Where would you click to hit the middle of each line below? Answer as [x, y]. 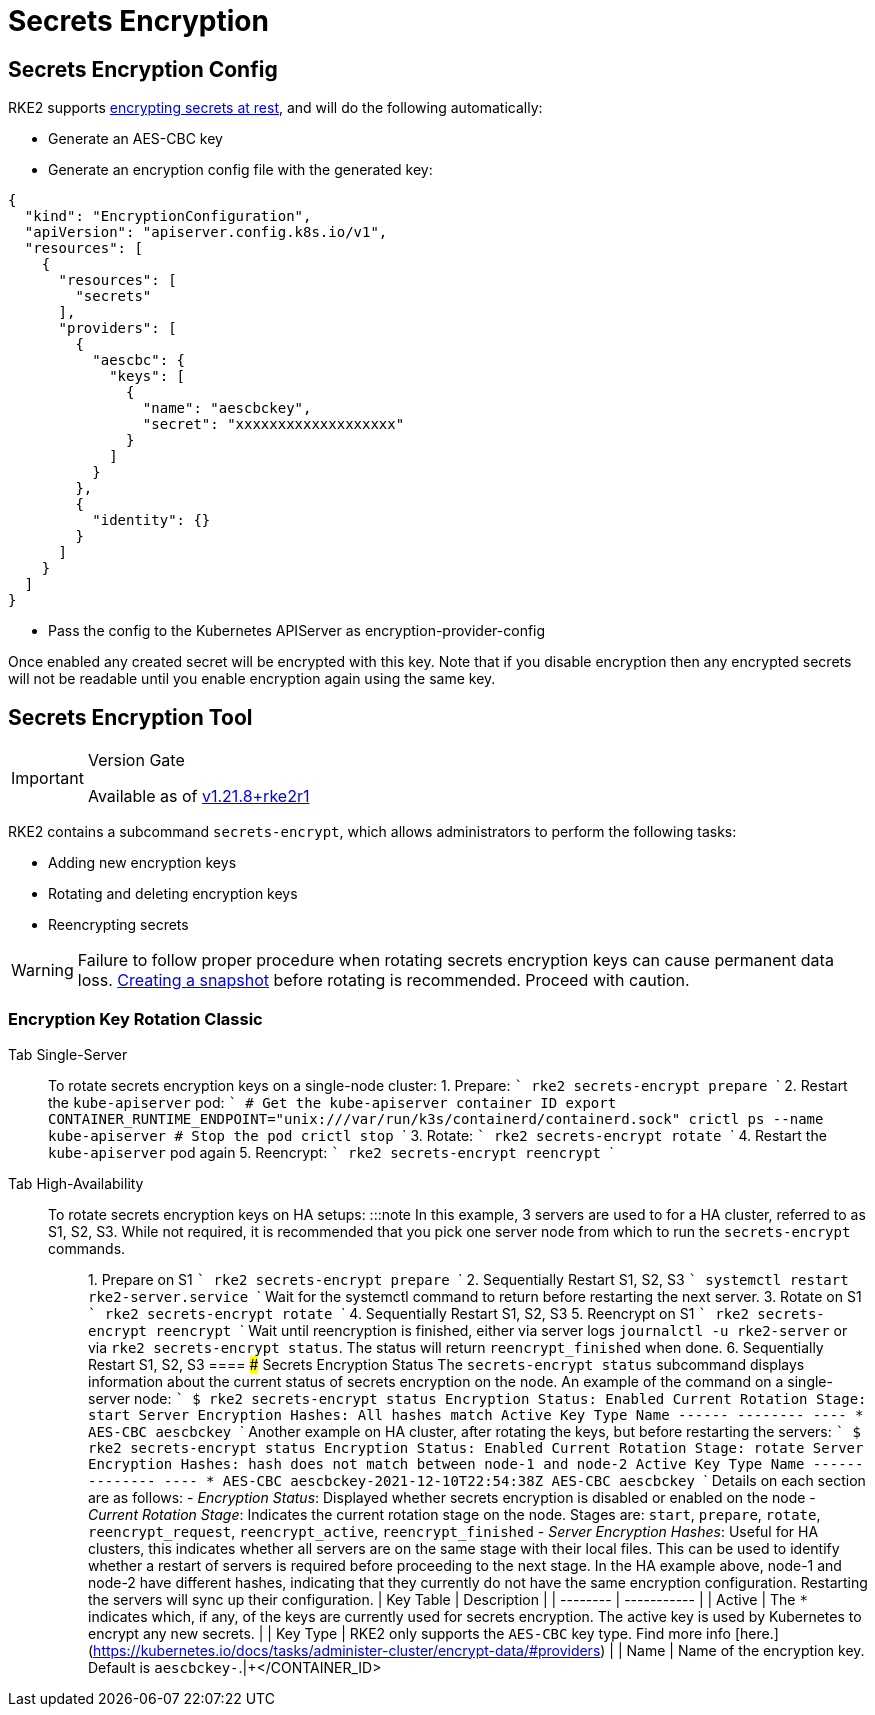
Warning [42, 970]
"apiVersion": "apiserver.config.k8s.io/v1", [206, 232]
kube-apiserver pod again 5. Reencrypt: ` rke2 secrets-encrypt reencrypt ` [331, 1152]
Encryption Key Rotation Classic [135, 1019]
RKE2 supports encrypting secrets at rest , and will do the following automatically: [275, 108]
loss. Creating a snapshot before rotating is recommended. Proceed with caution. [383, 980]
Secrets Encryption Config [143, 69]
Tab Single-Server [68, 1054]
